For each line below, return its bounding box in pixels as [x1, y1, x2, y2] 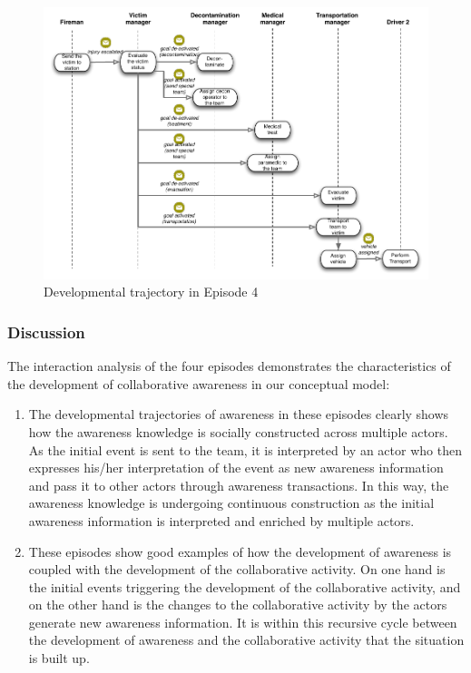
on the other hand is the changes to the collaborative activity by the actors [28, 595, 447, 614]
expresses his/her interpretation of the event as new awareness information [28, 458, 444, 477]
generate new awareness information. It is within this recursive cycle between [28, 612, 457, 631]
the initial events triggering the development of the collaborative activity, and [28, 577, 461, 596]
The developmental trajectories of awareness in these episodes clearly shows [28, 405, 449, 424]
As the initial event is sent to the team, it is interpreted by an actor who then [28, 440, 462, 459]
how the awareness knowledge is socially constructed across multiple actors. [28, 422, 448, 441]
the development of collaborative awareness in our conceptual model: [7, 374, 390, 393]
